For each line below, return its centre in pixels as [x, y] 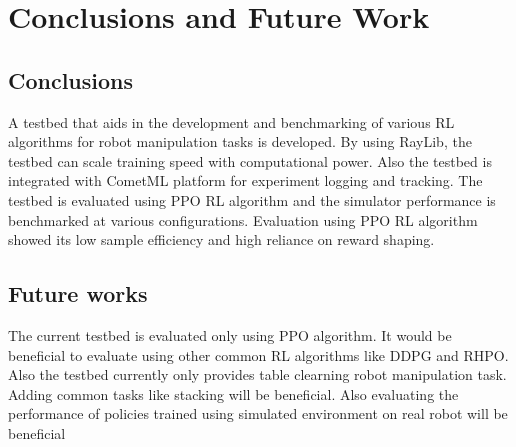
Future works [78, 293]
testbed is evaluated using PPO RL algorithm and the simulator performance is [252, 199]
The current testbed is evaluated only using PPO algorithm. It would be [230, 334]
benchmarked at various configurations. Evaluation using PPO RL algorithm [243, 219]
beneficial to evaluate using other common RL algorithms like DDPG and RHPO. [258, 354]
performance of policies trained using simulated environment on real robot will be [258, 413]
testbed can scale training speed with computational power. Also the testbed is [250, 160]
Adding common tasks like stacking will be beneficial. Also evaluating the [233, 393]
